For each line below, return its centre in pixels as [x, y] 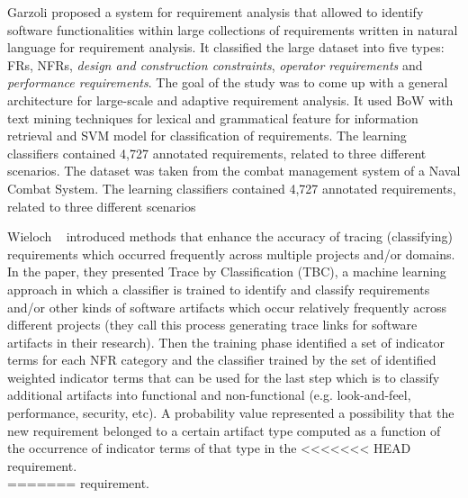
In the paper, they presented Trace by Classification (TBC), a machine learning [227, 272]
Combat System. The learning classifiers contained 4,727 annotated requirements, [232, 188]
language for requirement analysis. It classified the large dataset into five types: [226, 47]
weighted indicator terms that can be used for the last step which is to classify [224, 377]
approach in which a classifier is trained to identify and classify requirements [219, 289]
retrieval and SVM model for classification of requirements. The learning [207, 136]
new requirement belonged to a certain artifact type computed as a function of [224, 430]
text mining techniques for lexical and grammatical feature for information [213, 118]
